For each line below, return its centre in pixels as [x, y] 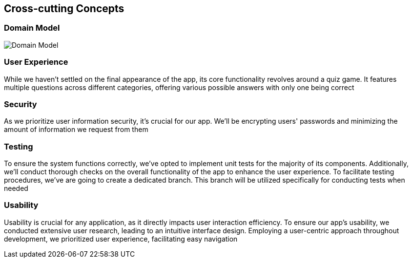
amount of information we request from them [76, 130]
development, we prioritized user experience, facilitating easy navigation [121, 239]
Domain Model [32, 28]
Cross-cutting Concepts [64, 9]
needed [16, 188]
